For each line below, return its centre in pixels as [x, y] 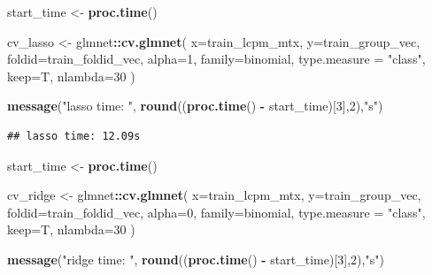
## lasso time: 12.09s [74, 136]
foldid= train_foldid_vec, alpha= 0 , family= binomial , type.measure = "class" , [216, 212]
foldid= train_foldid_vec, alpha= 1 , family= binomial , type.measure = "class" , [216, 59]
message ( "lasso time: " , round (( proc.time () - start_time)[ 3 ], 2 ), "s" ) [195, 106]
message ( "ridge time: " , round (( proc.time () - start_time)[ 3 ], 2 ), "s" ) [196, 259]
